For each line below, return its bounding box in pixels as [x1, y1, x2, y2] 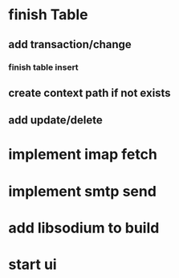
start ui [8, 256, 58, 274]
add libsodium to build [8, 219, 160, 237]
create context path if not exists [8, 86, 171, 99]
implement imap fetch [8, 146, 158, 163]
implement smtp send [8, 182, 157, 200]
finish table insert [8, 62, 79, 73]
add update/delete [8, 114, 103, 127]
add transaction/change [8, 38, 132, 51]
